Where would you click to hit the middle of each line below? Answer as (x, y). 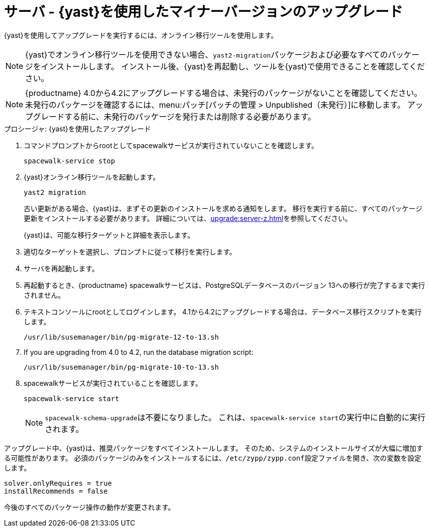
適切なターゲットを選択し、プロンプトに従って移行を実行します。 (130, 251)
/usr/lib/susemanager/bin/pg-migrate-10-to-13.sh (121, 367)
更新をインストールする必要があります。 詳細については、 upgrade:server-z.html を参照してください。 (188, 218)
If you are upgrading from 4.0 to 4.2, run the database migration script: (139, 352)
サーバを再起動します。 (61, 268)
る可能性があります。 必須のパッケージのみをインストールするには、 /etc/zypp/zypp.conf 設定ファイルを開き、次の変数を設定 (213, 458)
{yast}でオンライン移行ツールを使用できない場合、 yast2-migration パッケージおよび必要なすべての (207, 54)
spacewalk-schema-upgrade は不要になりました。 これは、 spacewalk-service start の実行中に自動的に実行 (235, 417)
